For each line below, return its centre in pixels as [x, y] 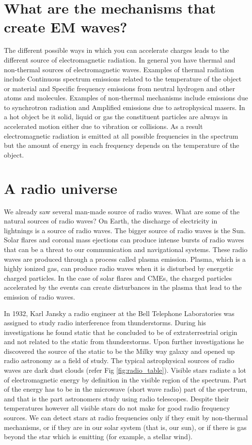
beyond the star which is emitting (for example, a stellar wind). [98, 437]
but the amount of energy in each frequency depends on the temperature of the [122, 145]
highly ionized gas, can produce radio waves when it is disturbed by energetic [119, 268]
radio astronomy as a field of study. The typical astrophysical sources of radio [119, 360]
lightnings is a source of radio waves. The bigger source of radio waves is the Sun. [125, 230]
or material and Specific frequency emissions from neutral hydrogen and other [119, 88]
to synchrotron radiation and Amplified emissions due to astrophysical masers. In [125, 107]
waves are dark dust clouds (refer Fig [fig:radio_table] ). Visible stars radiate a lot [125, 370]
